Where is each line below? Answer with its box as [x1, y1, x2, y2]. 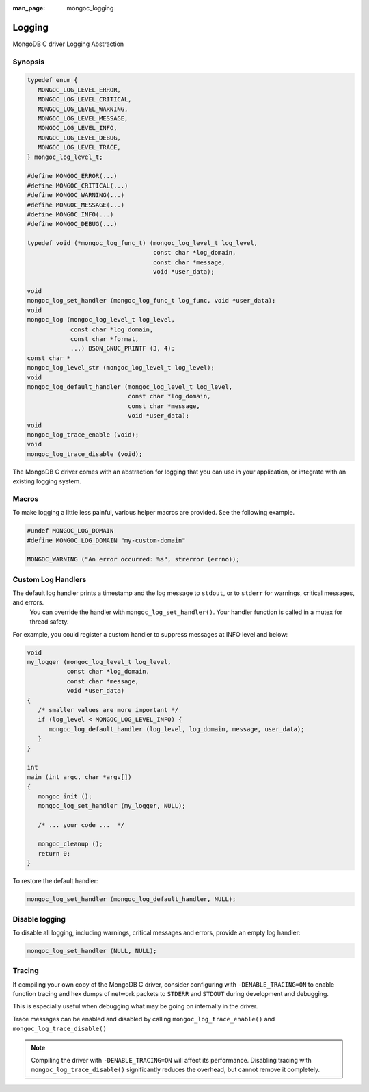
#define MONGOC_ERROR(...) [27, 172, 118, 180]
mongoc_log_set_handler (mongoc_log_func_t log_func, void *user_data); [27, 296, 276, 305]
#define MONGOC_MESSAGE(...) [27, 201, 125, 209]
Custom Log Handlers [12, 574, 87, 584]
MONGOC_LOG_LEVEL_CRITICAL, [38, 96, 133, 103]
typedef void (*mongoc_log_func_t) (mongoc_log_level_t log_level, [27, 240, 258, 247]
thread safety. [29, 618, 69, 626]
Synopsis [12, 57, 44, 66]
